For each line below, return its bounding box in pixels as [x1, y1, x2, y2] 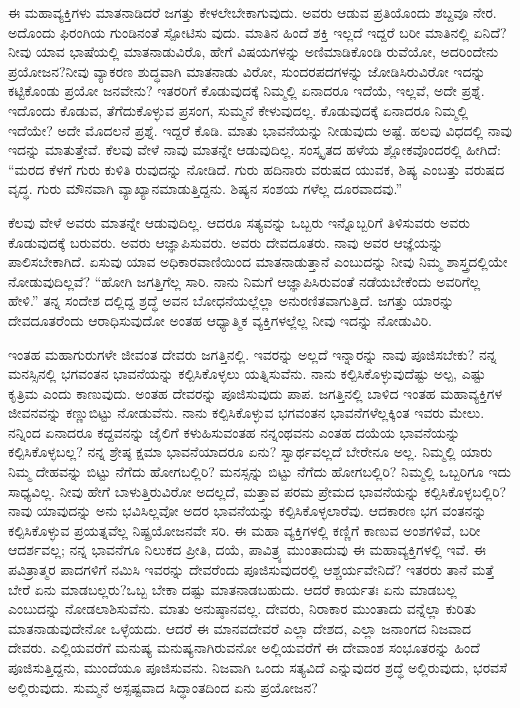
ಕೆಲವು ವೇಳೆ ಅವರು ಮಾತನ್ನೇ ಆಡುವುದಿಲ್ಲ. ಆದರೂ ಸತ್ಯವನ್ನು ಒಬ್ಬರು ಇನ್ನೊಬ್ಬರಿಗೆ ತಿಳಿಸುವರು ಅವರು [8, 211, 470, 232]
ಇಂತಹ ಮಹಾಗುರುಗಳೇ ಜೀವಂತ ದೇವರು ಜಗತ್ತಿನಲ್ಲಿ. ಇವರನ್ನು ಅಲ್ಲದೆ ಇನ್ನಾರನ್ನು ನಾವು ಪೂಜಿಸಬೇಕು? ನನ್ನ [8, 343, 497, 364]
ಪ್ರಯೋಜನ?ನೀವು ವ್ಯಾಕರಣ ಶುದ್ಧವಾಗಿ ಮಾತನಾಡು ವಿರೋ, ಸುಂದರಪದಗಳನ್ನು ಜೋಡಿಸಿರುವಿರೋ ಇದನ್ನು [8, 60, 486, 81]
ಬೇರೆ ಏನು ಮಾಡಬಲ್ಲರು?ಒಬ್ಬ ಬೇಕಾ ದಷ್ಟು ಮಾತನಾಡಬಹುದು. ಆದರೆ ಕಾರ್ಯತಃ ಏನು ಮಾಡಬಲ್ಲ [8, 578, 457, 599]
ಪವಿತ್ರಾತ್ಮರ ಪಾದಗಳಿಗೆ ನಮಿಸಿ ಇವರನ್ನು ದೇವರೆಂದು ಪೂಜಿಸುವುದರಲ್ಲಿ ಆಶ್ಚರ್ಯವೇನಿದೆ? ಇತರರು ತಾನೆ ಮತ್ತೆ [8, 559, 494, 580]
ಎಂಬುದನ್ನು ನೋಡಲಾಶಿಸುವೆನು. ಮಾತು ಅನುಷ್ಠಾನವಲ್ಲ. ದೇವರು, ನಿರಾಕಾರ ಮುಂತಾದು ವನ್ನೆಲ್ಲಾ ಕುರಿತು [8, 598, 476, 619]
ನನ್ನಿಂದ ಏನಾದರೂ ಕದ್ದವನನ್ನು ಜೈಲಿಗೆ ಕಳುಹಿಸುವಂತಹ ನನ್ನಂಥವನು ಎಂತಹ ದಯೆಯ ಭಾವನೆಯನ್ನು [8, 421, 461, 442]
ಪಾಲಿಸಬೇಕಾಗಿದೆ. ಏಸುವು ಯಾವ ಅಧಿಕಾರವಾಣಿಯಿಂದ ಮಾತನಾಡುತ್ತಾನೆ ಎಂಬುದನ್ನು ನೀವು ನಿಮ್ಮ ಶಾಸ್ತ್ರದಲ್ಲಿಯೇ [8, 251, 508, 272]
